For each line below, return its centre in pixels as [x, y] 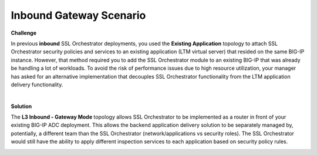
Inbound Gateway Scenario [78, 15]
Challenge [24, 33]
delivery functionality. [37, 85]
